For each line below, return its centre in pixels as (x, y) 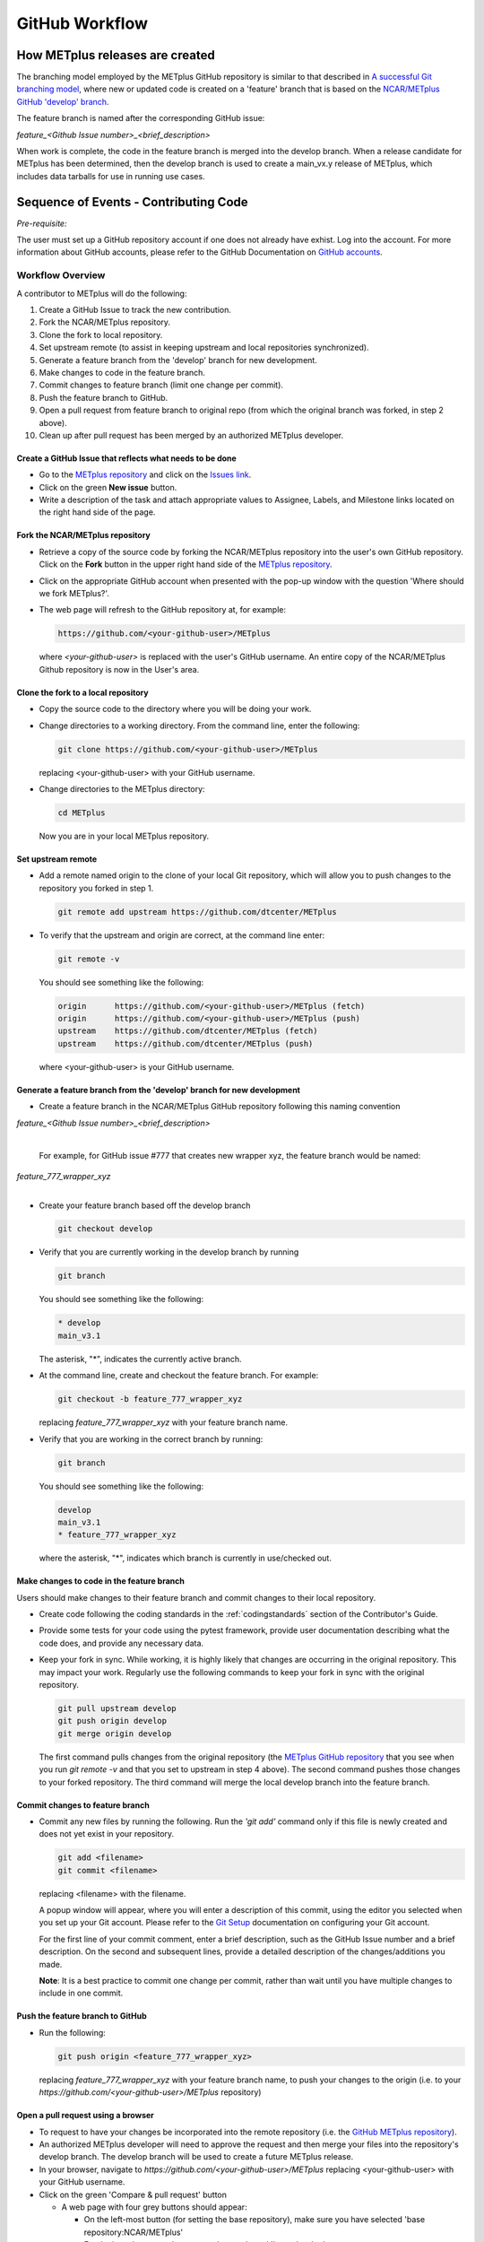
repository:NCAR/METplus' (134, 2232)
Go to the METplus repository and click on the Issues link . (145, 474)
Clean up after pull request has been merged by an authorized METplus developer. (191, 435)
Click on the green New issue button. (108, 487)
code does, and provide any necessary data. (121, 1643)
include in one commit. (81, 1993)
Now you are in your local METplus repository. (124, 836)
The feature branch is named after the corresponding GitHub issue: (141, 118)
